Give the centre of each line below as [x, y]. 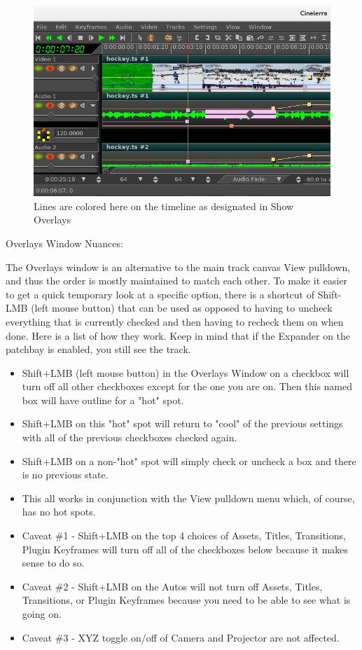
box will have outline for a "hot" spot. [103, 400]
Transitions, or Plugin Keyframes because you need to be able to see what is [186, 600]
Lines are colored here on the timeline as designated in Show [164, 206]
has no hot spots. [59, 512]
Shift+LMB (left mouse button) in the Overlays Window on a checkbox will [186, 372]
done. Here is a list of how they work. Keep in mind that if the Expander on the [178, 335]
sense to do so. [53, 563]
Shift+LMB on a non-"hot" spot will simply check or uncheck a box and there [189, 461]
